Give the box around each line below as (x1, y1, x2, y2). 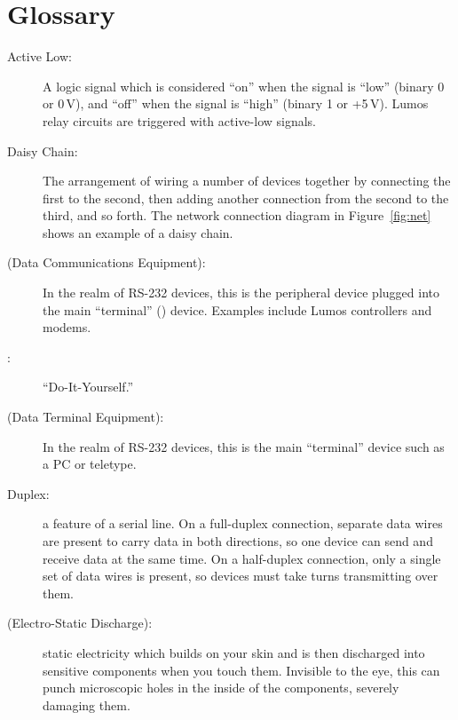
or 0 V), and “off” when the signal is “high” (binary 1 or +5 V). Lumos (43, 94, 429, 113)
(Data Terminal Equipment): (7, 407, 164, 426)
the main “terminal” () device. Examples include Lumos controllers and (43, 300, 432, 319)
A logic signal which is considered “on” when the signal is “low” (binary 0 (43, 76, 445, 95)
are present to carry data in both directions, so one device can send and (43, 532, 433, 550)
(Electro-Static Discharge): (7, 613, 153, 632)
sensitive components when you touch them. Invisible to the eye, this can (43, 661, 440, 679)
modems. (43, 318, 91, 336)
